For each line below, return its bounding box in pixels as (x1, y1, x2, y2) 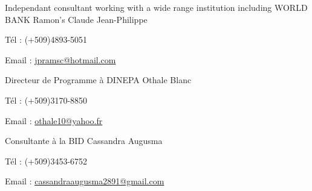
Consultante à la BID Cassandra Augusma (5, 134, 163, 147)
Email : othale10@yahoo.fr (5, 114, 103, 127)
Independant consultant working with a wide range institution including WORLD (5, 1, 308, 13)
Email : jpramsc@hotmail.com (5, 53, 116, 66)
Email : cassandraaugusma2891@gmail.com (5, 175, 164, 187)
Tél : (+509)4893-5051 (5, 33, 88, 46)
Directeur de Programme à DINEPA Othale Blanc (5, 74, 192, 86)
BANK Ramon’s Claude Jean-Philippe (5, 13, 148, 25)
